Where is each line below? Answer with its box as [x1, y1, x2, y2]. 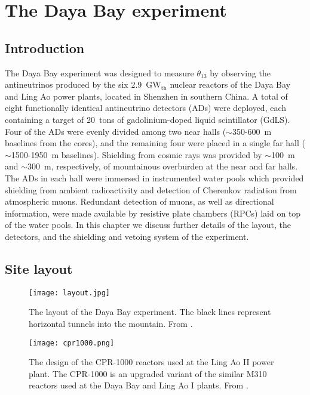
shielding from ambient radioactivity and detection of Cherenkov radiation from [5, 183, 297, 196]
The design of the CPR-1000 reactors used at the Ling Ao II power [29, 356, 274, 368]
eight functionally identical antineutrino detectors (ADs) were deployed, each [5, 101, 287, 114]
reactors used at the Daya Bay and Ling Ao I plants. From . [29, 379, 248, 391]
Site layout [5, 259, 73, 277]
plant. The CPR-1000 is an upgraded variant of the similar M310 [29, 367, 267, 379]
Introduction [5, 38, 85, 57]
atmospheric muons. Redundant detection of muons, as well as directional [5, 195, 274, 208]
